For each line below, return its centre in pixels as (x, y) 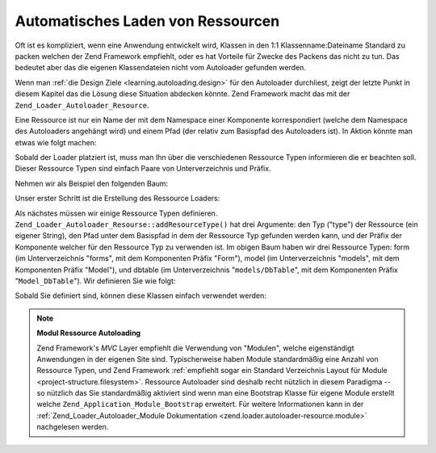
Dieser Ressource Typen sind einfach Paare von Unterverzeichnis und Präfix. (143, 169)
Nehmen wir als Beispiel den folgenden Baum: (92, 183)
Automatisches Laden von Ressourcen (147, 21)
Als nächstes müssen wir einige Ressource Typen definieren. (116, 213)
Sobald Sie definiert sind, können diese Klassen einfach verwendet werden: (140, 296)
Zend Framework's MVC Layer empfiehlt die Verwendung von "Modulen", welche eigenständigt (195, 348)
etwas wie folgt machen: (56, 142)
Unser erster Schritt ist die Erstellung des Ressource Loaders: (117, 199)
